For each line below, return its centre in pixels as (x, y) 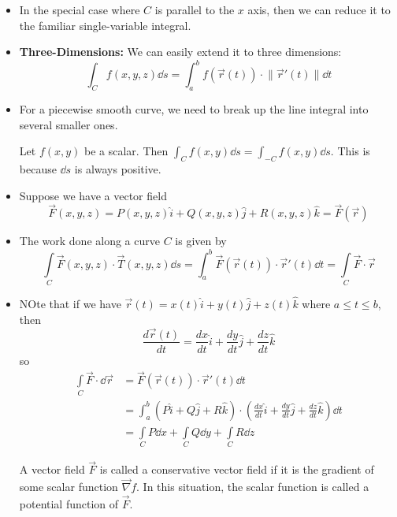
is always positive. (118, 169)
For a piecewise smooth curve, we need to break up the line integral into (194, 109)
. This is (350, 151)
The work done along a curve (89, 241)
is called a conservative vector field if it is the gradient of (237, 469)
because (38, 169)
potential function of (69, 503)
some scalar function (69, 487)
